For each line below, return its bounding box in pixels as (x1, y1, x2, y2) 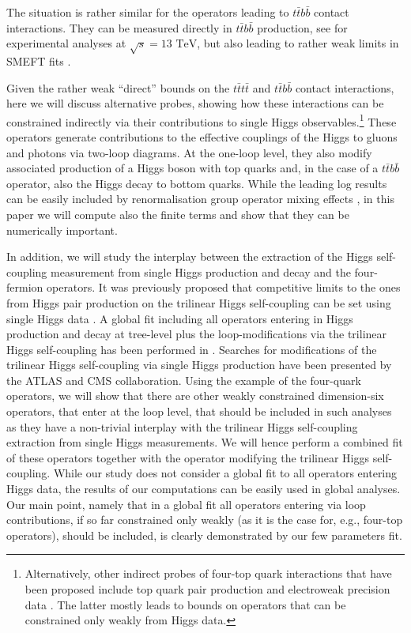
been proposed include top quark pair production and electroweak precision (25, 581, 390, 597)
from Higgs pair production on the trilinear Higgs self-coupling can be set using (6, 294, 391, 311)
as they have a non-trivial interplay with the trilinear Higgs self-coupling (6, 418, 358, 435)
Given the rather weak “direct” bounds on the (6, 79, 230, 96)
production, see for (257, 19, 348, 36)
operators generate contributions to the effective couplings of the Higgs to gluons (6, 128, 398, 145)
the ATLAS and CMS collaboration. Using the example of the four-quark (6, 371, 361, 388)
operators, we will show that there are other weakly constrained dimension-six (6, 387, 384, 404)
